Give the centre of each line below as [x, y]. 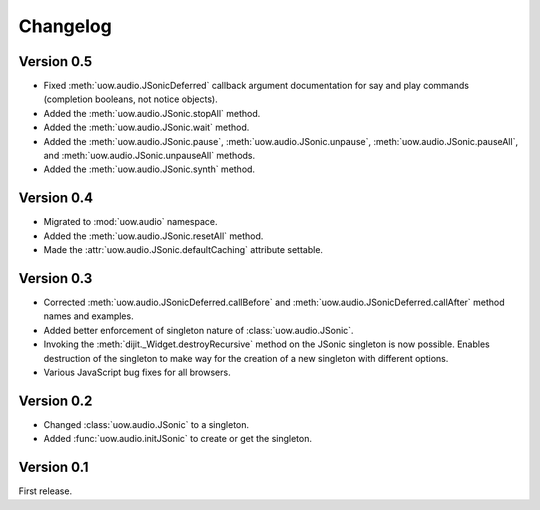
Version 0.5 [55, 61]
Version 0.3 [55, 278]
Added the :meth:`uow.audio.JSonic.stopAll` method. [152, 113]
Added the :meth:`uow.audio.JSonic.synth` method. [149, 169]
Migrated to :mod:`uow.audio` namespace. [131, 222]
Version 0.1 [53, 467]
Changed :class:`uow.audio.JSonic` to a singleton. [146, 424]
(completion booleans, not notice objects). [131, 99]
